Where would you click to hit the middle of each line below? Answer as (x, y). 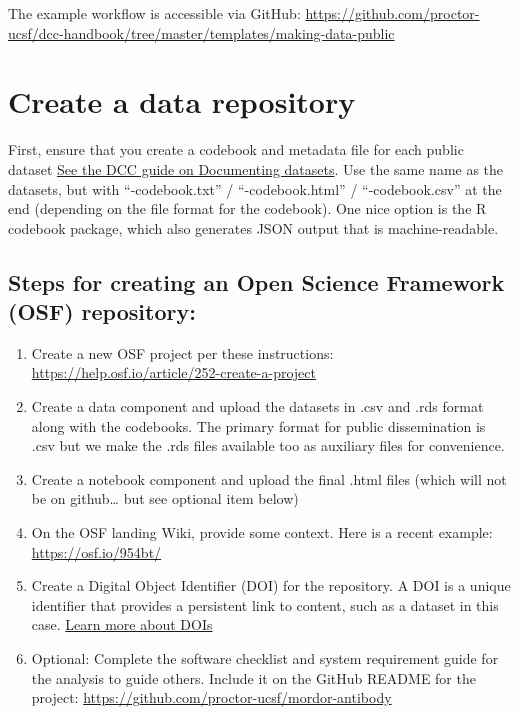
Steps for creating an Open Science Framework (256, 281)
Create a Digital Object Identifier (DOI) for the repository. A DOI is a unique (271, 585)
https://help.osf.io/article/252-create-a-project (173, 372)
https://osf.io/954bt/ (96, 551)
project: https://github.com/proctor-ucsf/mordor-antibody (211, 697)
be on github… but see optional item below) (165, 498)
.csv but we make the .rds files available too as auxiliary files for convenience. (268, 445)
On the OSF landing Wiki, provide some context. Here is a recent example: (262, 532)
